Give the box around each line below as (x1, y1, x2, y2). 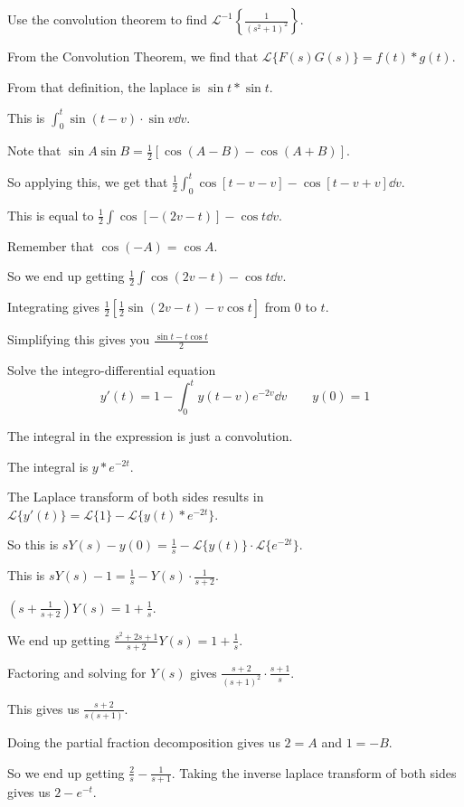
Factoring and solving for (7, 662, 147, 681)
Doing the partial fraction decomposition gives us (7, 732, 280, 751)
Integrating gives (7, 297, 100, 316)
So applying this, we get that (7, 172, 168, 191)
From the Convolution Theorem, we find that (7, 47, 259, 65)
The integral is (7, 456, 89, 475)
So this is (7, 535, 59, 554)
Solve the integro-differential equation (7, 361, 216, 380)
